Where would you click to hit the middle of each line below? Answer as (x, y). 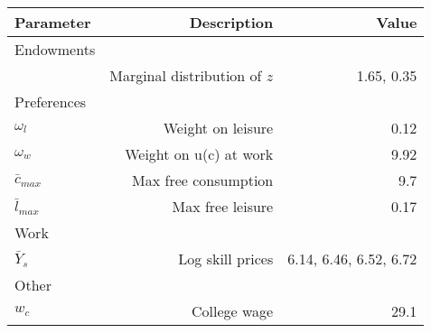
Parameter (53, 22)
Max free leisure (223, 206)
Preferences (51, 102)
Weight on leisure (218, 128)
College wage (233, 311)
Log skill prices (226, 259)
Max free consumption (203, 180)
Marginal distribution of (186, 75)
